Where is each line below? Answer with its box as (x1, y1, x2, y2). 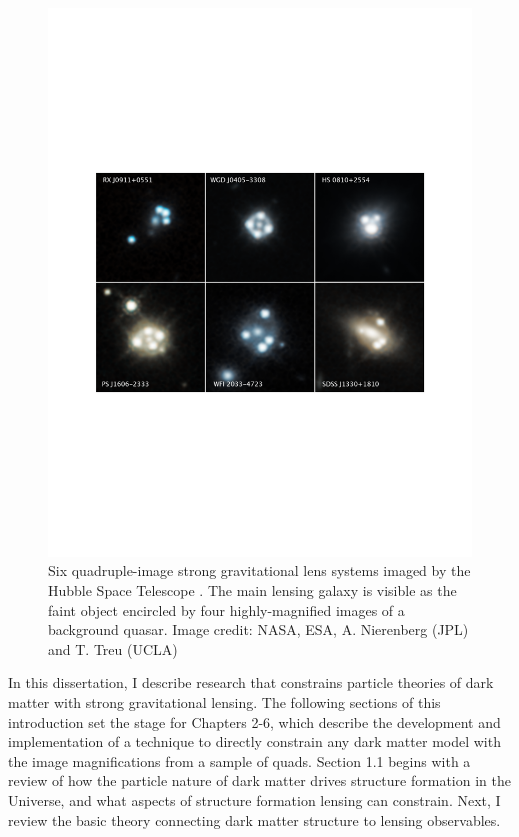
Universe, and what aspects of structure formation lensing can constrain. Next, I (8, 790, 501, 811)
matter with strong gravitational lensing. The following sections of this (8, 692, 441, 713)
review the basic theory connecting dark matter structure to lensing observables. (8, 809, 501, 830)
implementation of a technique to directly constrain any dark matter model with (8, 731, 501, 752)
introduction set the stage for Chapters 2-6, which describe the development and (8, 711, 501, 732)
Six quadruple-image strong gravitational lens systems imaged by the (48, 560, 471, 581)
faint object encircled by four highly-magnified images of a (48, 599, 405, 620)
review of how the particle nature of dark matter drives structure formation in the (8, 770, 511, 791)
